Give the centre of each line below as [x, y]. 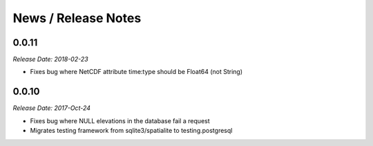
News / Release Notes [77, 18]
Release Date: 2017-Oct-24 [52, 108]
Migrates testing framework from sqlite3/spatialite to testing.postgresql [131, 131]
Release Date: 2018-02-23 [51, 60]
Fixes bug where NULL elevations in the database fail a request [120, 120]
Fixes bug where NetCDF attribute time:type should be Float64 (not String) [136, 72]
